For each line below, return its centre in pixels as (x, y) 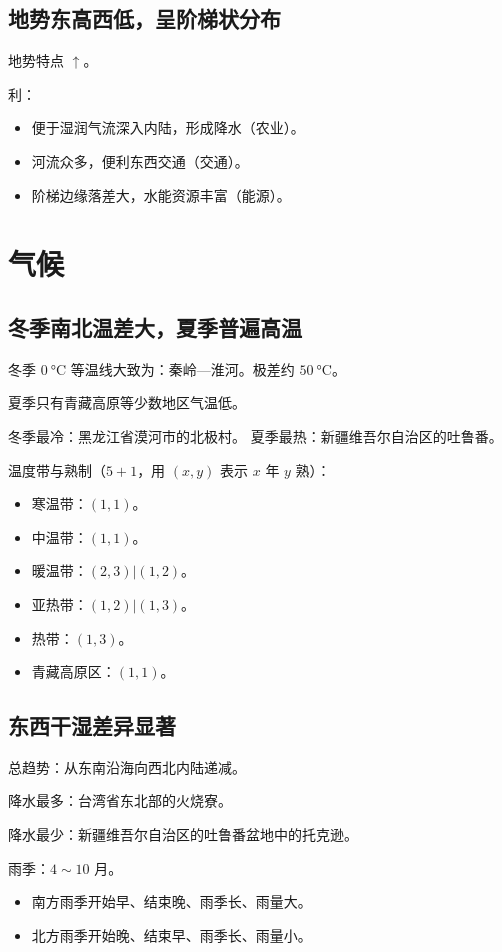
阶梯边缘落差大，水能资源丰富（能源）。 (161, 194)
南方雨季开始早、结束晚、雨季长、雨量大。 (171, 901)
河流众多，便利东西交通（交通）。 (140, 160)
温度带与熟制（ (57, 469)
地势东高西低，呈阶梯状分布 (144, 18)
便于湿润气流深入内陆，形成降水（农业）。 (168, 127)
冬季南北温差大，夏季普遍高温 (155, 326)
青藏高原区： (73, 671)
